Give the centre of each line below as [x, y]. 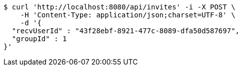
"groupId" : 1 [39, 39]
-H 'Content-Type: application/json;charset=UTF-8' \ [128, 15]
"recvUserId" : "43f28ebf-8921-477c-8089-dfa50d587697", [126, 31]
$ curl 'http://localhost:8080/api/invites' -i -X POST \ [119, 7]
